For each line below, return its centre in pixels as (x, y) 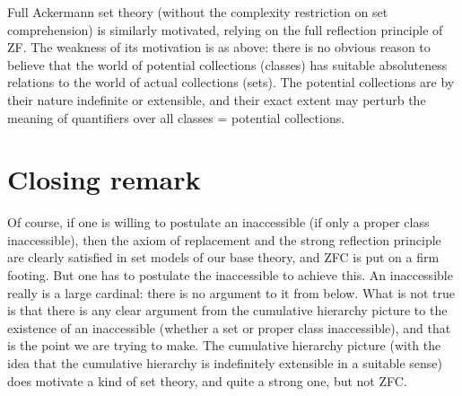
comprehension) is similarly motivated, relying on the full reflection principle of (225, 29)
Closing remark (104, 179)
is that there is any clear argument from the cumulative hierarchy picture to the (227, 310)
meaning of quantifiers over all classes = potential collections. (176, 117)
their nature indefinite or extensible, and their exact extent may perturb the (217, 99)
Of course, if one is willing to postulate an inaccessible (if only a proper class (218, 222)
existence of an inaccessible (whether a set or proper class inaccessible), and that (229, 327)
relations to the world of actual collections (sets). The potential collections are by (231, 82)
